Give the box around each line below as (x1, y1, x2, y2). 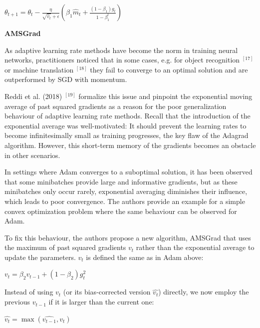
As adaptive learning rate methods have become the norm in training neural (4, 44, 238, 55)
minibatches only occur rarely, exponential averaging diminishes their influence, (4, 186, 248, 196)
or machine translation (4, 64, 74, 74)
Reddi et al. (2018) (4, 90, 62, 101)
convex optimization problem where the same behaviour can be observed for (4, 205, 237, 216)
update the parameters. (4, 251, 76, 262)
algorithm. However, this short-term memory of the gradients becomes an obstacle (4, 139, 256, 150)
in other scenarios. (4, 149, 60, 160)
